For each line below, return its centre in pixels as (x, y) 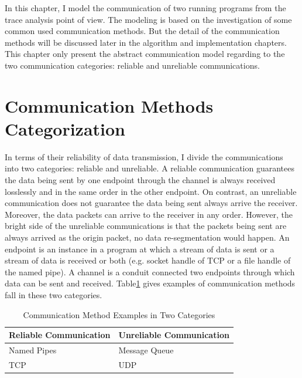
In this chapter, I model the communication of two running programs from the (145, 8)
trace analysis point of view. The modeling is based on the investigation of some (148, 19)
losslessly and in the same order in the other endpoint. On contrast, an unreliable (151, 191)
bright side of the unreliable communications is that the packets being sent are (146, 226)
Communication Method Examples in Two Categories (119, 314)
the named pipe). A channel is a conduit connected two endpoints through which (150, 271)
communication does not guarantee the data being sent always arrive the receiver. (151, 203)
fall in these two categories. (54, 295)
